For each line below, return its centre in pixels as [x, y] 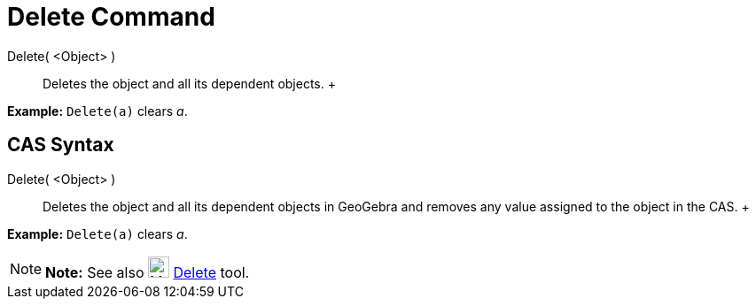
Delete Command [111, 17]
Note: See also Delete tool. [148, 272]
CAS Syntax [61, 145]
